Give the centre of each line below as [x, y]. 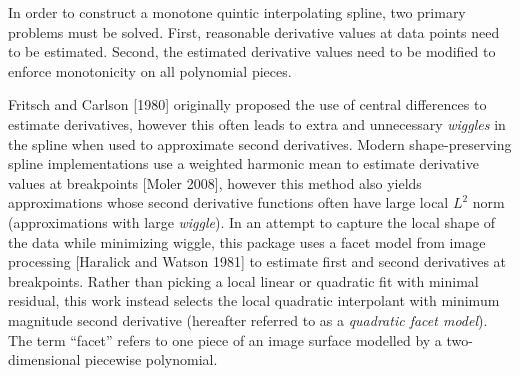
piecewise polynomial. [151, 359]
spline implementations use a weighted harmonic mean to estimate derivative [243, 163]
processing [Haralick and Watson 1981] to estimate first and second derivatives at [257, 261]
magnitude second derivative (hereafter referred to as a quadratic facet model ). [248, 319]
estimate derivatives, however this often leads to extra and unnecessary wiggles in [257, 123]
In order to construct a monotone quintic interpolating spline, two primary [237, 12]
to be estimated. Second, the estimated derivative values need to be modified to [252, 51]
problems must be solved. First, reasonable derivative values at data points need [254, 31]
